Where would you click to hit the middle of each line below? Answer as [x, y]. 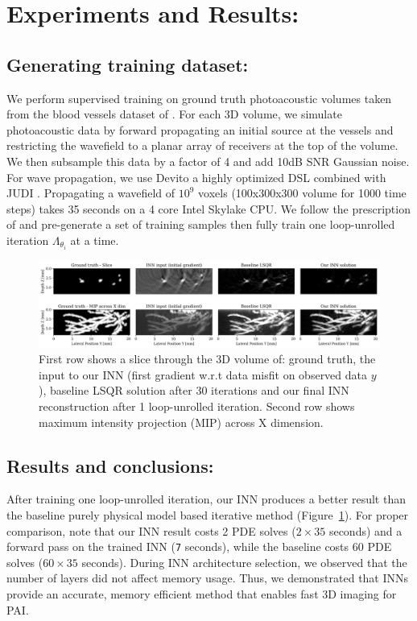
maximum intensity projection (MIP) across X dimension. [181, 422]
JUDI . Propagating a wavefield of [91, 193]
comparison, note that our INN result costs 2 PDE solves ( [151, 530]
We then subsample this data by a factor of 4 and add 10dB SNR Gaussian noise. [208, 161]
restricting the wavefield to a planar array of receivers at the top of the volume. [202, 145]
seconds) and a [365, 530]
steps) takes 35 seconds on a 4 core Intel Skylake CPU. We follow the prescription [208, 208]
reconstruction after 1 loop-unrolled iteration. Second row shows [197, 406]
